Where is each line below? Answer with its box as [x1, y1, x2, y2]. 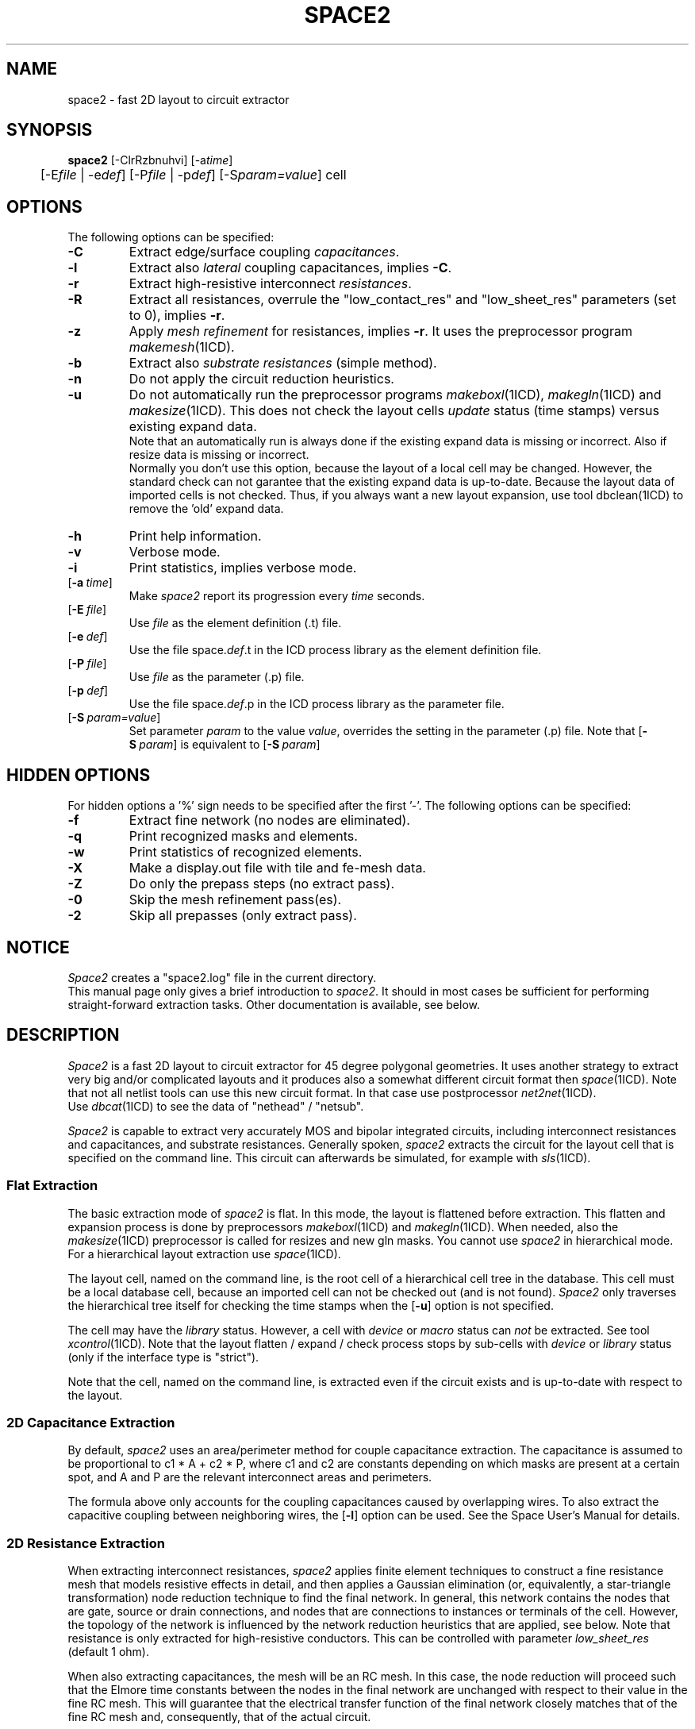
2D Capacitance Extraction [6, 1414, 175, 1431]
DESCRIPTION [6, 1025, 120, 1045]
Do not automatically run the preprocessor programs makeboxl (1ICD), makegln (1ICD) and [129, 387, 662, 403]
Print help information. [129, 528, 262, 545]
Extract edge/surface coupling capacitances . [129, 244, 400, 260]
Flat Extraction [6, 1177, 98, 1194]
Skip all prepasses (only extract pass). [129, 907, 357, 924]
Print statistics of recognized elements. [129, 844, 363, 861]
